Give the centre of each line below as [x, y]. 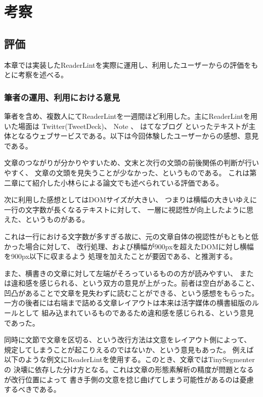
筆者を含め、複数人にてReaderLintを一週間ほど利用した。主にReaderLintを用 [131, 116]
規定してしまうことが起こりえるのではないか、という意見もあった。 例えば [129, 349]
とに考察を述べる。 [36, 75]
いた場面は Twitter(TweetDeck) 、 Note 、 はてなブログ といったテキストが [126, 126]
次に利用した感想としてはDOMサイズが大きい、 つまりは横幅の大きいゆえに [130, 200]
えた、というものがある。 [47, 219]
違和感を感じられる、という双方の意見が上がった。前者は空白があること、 [135, 283]
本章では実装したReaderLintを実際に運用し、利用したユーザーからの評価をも [131, 64]
